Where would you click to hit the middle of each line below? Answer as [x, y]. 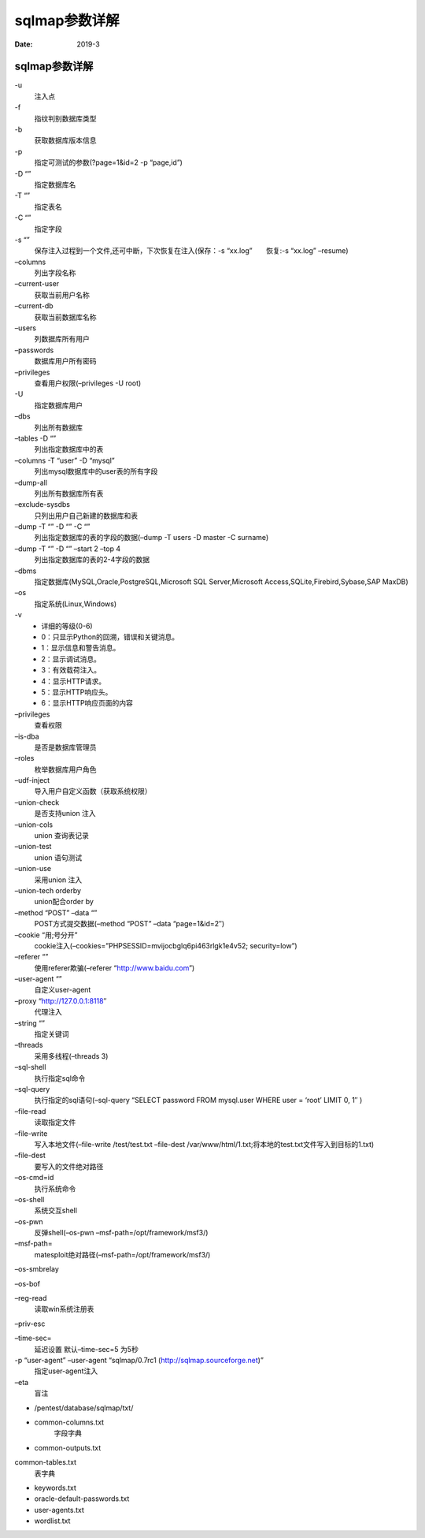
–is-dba [27, 736]
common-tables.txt [46, 1462]
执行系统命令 [55, 1188]
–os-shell [30, 1199]
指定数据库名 [55, 184]
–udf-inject [32, 780]
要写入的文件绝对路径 [69, 1166]
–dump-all [31, 482]
